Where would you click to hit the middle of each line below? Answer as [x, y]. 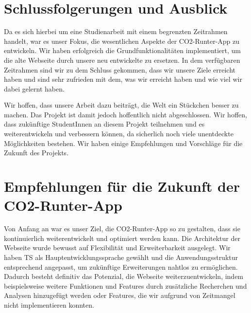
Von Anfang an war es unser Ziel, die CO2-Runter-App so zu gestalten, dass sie [122, 229]
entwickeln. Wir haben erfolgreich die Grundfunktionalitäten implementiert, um [123, 50]
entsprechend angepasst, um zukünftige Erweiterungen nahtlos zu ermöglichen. [121, 267]
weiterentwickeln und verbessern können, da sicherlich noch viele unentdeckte [119, 134]
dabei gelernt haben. [34, 88]
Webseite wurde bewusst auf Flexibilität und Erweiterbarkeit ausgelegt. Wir [117, 248]
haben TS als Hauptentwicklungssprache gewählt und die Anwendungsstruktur [121, 257]
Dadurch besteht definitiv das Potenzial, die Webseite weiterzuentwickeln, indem [124, 276]
